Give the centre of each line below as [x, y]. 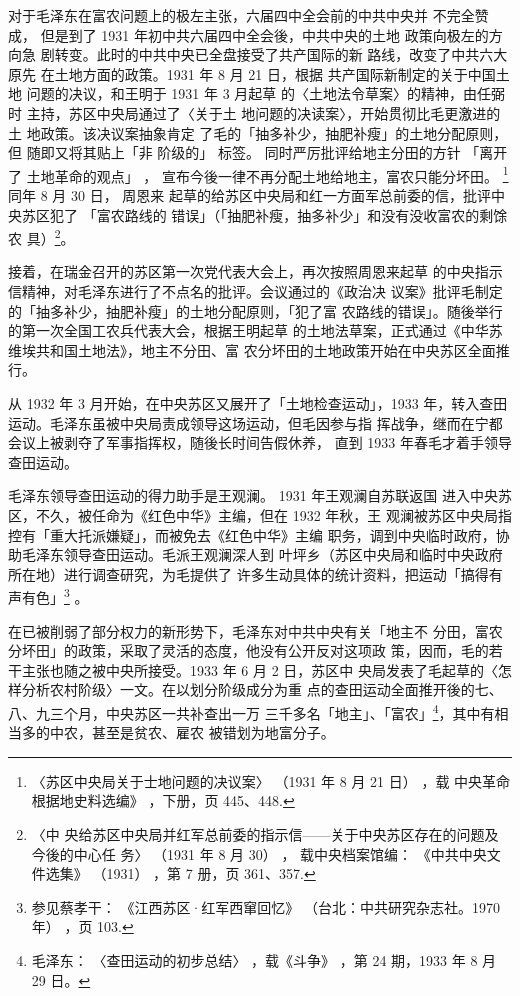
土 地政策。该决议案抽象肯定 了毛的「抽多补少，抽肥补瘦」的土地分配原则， [258, 132]
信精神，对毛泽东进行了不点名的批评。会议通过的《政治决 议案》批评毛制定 [255, 291]
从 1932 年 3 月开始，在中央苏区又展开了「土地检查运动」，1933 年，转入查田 [258, 403]
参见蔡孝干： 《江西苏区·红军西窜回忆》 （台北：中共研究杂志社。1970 [266, 906]
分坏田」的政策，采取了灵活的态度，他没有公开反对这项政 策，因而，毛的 [248, 650]
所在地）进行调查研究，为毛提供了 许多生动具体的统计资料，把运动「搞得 [248, 573]
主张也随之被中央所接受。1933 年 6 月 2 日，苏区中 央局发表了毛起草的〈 [259, 669]
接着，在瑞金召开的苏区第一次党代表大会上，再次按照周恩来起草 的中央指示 [255, 271]
